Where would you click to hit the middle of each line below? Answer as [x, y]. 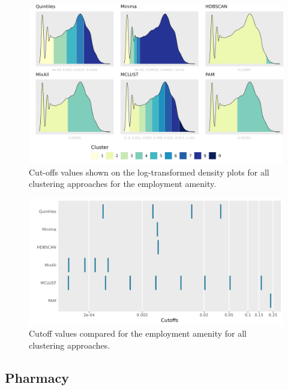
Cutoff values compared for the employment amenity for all [138, 333]
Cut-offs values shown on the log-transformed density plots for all [149, 172]
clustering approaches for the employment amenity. [123, 184]
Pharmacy [37, 377]
